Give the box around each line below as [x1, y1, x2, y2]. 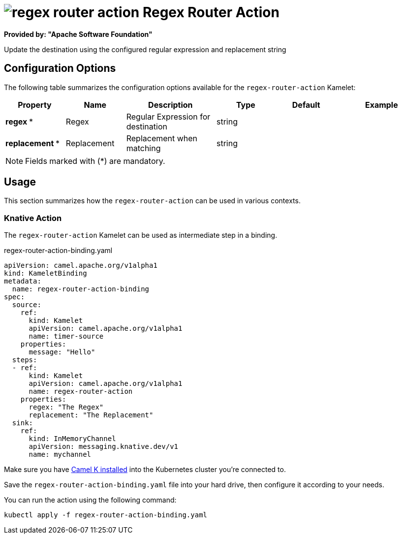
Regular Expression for [126, 111, 211, 122]
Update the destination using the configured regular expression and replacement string [4, 45, 286, 54]
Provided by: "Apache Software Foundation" [4, 30, 153, 38]
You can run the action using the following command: [4, 496, 177, 505]
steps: [12, 356, 37, 364]
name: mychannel [29, 450, 92, 459]
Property [18, 99, 52, 110]
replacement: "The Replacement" [29, 411, 154, 419]
